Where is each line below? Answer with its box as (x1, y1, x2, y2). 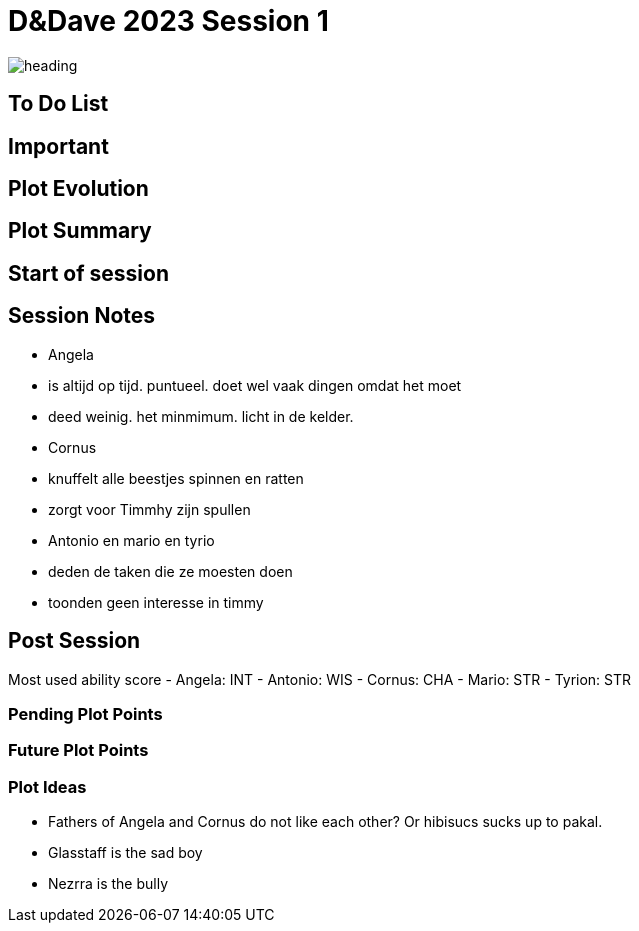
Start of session (8, 260, 170, 286)
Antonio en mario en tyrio (48, 531, 215, 549)
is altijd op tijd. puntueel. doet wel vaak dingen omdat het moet (48, 376, 462, 394)
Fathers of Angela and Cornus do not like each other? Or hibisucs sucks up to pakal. (48, 813, 603, 831)
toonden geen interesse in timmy (48, 593, 264, 611)
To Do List (8, 91, 109, 117)
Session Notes (8, 303, 156, 329)
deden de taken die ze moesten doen (48, 562, 293, 580)
